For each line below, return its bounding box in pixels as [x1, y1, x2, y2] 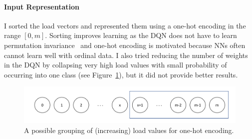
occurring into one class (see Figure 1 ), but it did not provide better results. [4, 69, 238, 79]
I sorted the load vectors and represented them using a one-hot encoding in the [4, 20, 246, 30]
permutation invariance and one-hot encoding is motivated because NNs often [4, 39, 246, 50]
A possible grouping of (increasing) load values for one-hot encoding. [24, 124, 234, 135]
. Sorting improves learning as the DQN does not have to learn [45, 30, 237, 40]
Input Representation [4, 1, 80, 11]
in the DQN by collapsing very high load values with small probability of [4, 59, 227, 70]
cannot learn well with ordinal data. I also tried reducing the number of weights [4, 49, 248, 60]
